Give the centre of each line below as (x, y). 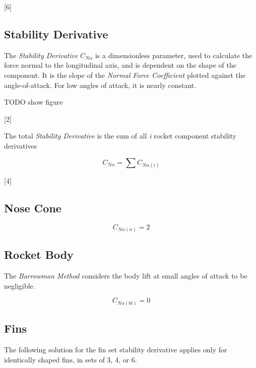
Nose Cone (33, 208)
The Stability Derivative (41, 55)
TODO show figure (34, 102)
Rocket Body (39, 255)
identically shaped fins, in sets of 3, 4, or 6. (71, 359)
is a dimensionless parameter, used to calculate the (174, 55)
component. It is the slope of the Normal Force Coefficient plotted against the (125, 75)
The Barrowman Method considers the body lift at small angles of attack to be (126, 276)
